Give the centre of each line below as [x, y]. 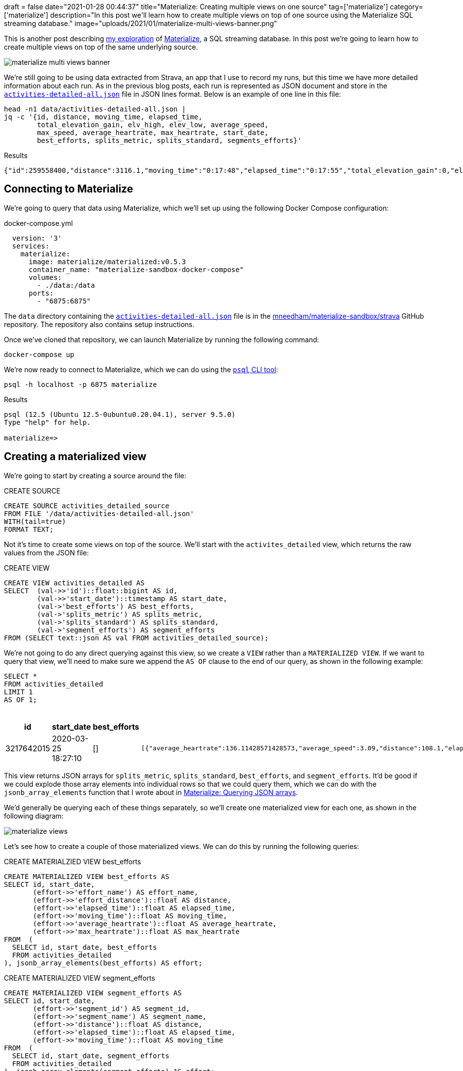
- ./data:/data [66, 285]
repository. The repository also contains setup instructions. [99, 324]
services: [31, 246]
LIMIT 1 [19, 692]
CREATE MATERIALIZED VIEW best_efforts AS [87, 876]
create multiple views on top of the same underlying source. [101, 47]
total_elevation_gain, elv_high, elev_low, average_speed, [153, 125]
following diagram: [34, 816]
